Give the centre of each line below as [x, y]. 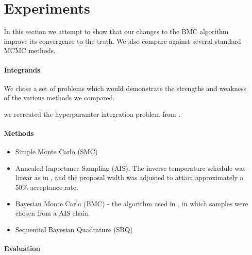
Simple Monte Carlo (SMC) [57, 152]
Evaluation [22, 248]
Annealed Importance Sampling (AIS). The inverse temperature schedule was [130, 168]
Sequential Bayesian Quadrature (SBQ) [74, 229]
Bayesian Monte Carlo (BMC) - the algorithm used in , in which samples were [132, 203]
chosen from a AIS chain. [53, 213]
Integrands [22, 69]
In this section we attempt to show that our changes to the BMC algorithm [116, 31]
